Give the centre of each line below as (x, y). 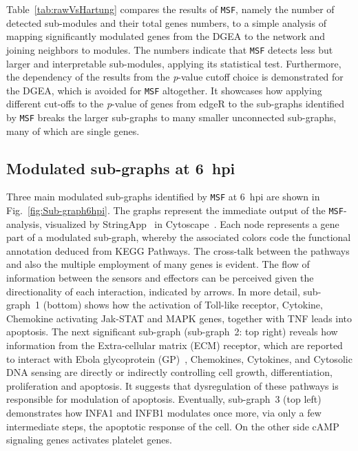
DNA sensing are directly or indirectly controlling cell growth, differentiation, (169, 372)
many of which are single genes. (73, 130)
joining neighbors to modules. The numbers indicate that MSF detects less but (170, 49)
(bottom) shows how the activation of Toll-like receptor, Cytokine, (183, 305)
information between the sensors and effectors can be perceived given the (160, 278)
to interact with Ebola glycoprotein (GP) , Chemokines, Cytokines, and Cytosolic (179, 358)
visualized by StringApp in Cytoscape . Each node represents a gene (192, 223)
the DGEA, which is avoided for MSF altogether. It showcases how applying (164, 90)
